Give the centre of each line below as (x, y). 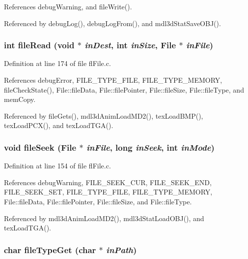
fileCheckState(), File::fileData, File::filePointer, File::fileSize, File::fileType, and (124, 89)
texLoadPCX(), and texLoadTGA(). (59, 125)
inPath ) (122, 249)
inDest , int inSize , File (130, 45)
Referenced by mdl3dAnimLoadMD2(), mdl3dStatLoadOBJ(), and (104, 218)
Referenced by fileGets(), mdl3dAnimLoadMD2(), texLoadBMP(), (104, 115)
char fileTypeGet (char (50, 249)
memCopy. (20, 99)
